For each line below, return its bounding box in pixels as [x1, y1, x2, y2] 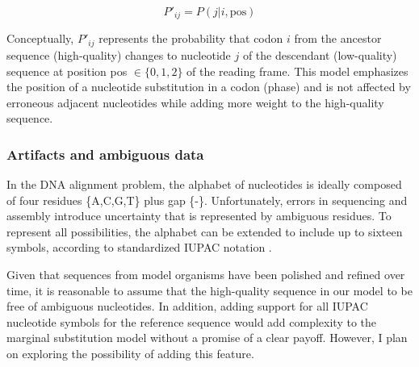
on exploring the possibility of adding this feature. [6, 345, 254, 362]
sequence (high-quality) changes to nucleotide [6, 46, 231, 63]
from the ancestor [294, 30, 382, 47]
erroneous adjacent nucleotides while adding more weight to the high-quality [6, 94, 384, 111]
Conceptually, [6, 30, 74, 47]
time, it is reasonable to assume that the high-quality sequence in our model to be [6, 282, 413, 298]
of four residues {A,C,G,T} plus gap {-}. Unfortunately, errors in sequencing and [6, 191, 408, 208]
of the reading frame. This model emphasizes [186, 62, 409, 79]
